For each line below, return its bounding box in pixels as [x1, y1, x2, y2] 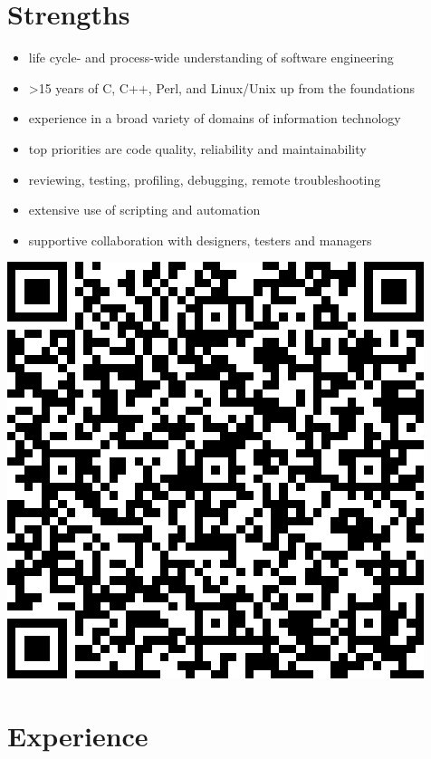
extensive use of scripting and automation [28, 200, 261, 219]
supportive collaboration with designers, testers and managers [28, 230, 372, 249]
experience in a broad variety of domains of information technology [28, 109, 401, 128]
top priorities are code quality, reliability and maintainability [28, 139, 367, 158]
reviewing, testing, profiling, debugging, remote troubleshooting [28, 169, 381, 188]
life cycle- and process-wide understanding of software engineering [28, 48, 394, 67]
